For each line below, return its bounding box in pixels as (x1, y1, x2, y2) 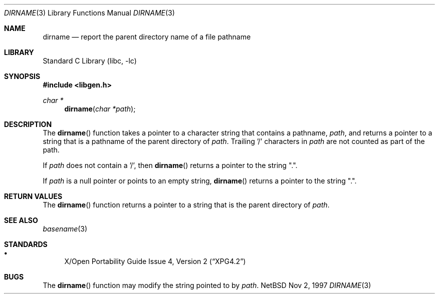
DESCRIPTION (4, 120, 52, 128)
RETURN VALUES (4, 192, 63, 200)
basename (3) (43, 224, 88, 233)
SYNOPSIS (4, 72, 41, 80)
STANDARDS (4, 240, 48, 248)
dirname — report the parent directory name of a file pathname (43, 32, 251, 41)
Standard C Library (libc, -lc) (43, 56, 137, 65)
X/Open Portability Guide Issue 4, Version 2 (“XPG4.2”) (64, 257, 246, 265)
